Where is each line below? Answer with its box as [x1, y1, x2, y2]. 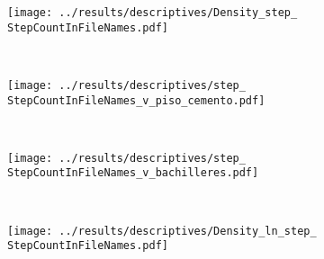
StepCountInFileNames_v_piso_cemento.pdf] [7, 94, 265, 107]
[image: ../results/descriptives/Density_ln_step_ [7, 224, 317, 237]
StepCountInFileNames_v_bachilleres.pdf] [7, 166, 259, 180]
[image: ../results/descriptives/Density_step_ [7, 6, 298, 19]
